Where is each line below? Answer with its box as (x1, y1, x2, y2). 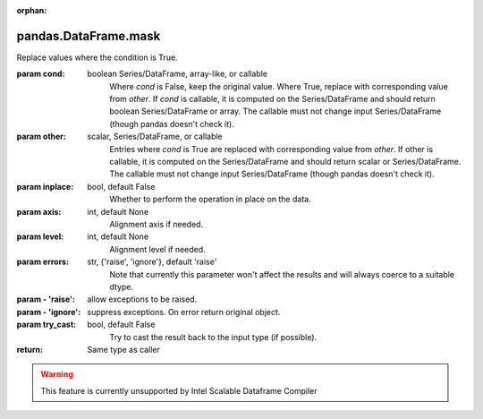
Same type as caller (87, 344, 160, 355)
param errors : (16, 256, 70, 268)
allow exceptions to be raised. (87, 294, 198, 304)
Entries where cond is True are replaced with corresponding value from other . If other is (109, 143, 434, 154)
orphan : (16, 5, 47, 15)
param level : (16, 231, 64, 242)
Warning (40, 369, 73, 380)
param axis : (16, 206, 62, 217)
